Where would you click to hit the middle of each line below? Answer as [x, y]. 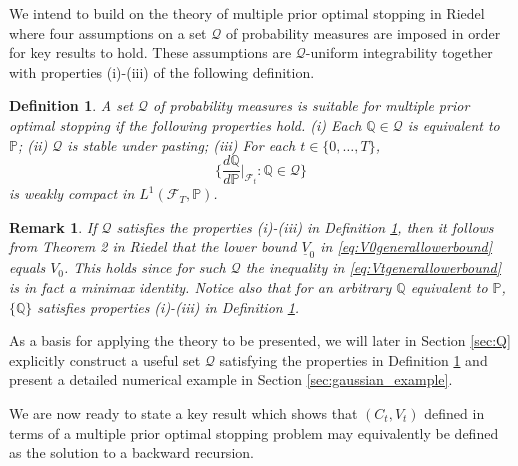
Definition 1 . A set [71, 105]
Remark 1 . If [53, 226]
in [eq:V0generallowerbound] [406, 246]
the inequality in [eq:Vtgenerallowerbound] [373, 267]
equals [27, 267]
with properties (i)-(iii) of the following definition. [162, 71]
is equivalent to [453, 124]
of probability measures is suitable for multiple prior [311, 105]
